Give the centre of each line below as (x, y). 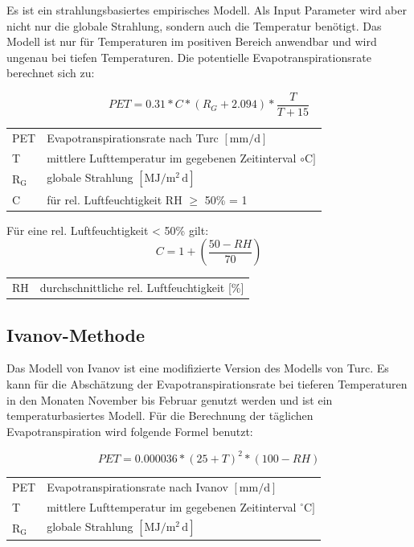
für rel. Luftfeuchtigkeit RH (115, 199)
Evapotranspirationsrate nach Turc (133, 137)
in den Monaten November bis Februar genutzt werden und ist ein (170, 399)
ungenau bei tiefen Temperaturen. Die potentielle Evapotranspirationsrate (189, 57)
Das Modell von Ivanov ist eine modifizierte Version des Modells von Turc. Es (198, 368)
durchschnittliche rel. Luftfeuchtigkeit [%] (142, 288)
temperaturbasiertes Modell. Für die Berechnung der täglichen (160, 415)
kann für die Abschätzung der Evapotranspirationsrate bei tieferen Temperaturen (207, 384)
